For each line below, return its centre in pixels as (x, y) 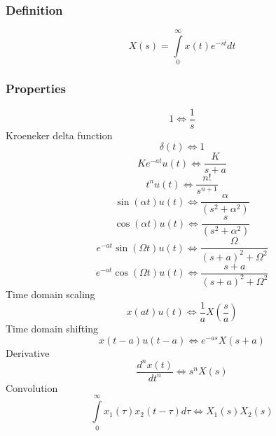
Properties (36, 89)
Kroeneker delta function (59, 135)
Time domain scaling (50, 294)
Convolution (32, 387)
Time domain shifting (52, 329)
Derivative (28, 352)
